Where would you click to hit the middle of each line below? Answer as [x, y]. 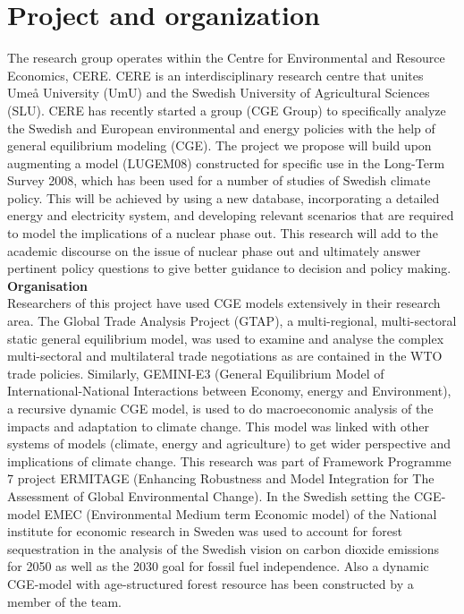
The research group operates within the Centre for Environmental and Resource [226, 58]
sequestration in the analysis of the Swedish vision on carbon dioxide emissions [223, 548]
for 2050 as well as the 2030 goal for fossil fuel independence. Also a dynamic [218, 566]
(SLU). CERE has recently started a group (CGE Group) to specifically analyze [227, 110]
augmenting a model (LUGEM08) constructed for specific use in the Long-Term [226, 162]
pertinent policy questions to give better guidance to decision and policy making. [229, 268]
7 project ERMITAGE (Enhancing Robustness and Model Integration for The [221, 478]
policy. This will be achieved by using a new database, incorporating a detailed [224, 197]
